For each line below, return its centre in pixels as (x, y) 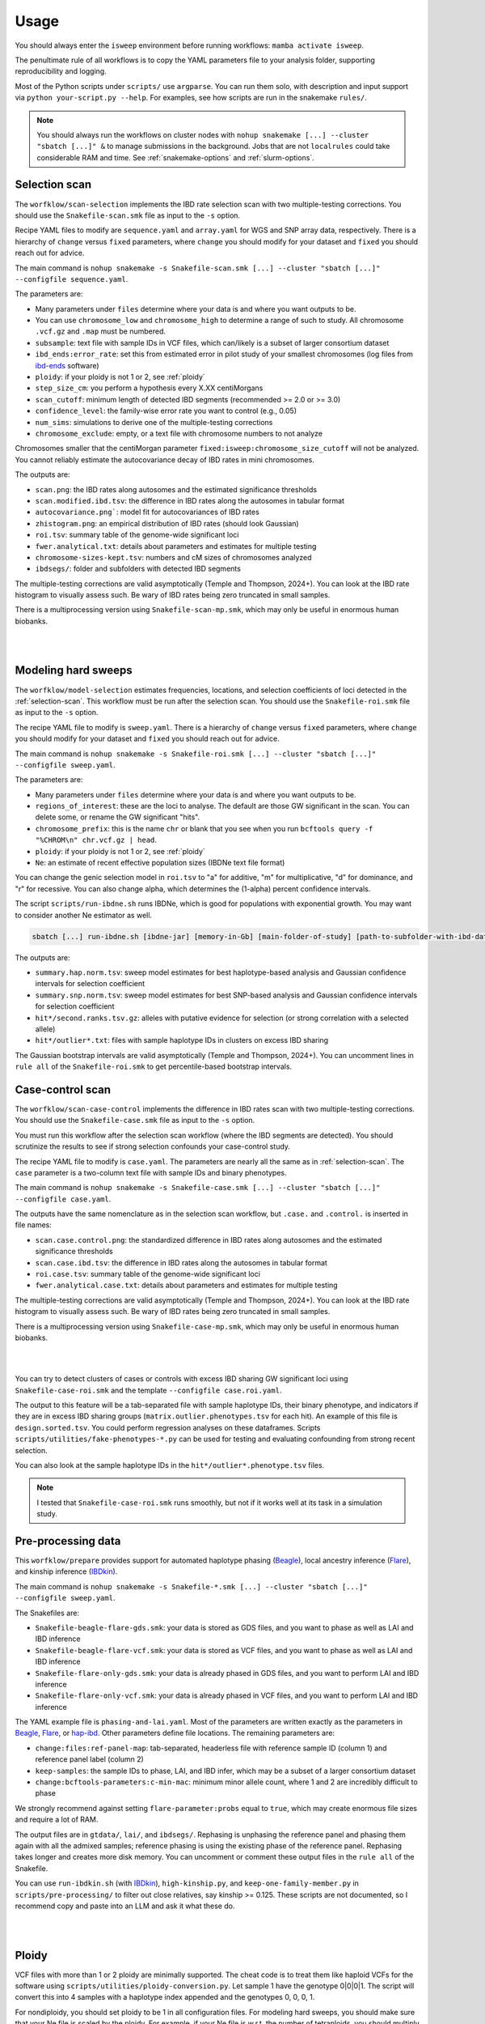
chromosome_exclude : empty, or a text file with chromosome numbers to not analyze (179, 434)
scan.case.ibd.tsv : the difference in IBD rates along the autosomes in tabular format (181, 1262)
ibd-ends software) (67, 365)
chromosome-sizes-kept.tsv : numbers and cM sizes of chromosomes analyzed (173, 557)
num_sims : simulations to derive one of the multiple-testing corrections (154, 422)
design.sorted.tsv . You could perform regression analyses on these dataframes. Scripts (168, 1427)
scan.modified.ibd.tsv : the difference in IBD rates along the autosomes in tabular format (190, 500)
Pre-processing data (68, 1541)
